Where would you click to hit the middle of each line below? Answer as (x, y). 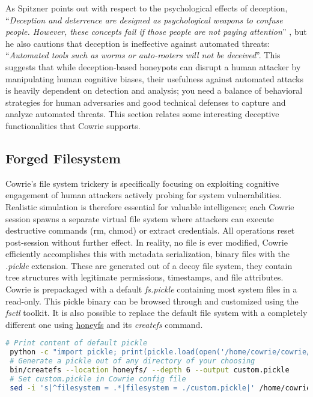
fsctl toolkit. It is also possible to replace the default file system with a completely (156, 313)
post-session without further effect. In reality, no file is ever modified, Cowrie (147, 242)
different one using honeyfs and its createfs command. (104, 324)
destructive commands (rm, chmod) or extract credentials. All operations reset (150, 230)
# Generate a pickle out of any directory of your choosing (132, 361)
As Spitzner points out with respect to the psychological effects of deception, (147, 8)
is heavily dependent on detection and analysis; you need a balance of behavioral (154, 90)
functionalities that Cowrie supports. (73, 125)
